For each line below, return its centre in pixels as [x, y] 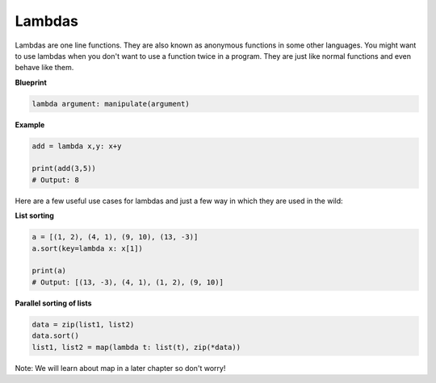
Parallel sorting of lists [53, 303]
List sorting [34, 216]
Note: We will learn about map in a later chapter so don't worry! [120, 368]
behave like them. [44, 68]
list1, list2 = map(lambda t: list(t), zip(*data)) [136, 347]
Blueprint [31, 82]
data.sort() [56, 336]
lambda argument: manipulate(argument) [111, 104]
